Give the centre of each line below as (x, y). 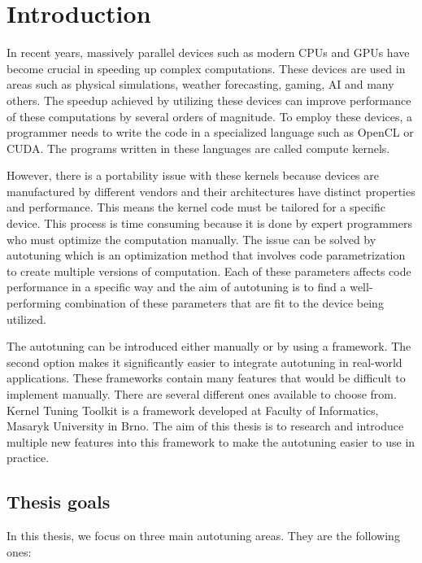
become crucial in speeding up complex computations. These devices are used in (206, 68)
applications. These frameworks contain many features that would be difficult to (206, 378)
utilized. (27, 319)
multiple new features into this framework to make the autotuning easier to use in (211, 441)
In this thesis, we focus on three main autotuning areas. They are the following (203, 536)
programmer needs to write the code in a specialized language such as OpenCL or (210, 132)
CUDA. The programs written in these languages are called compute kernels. (198, 148)
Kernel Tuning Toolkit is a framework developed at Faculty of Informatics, (193, 410)
